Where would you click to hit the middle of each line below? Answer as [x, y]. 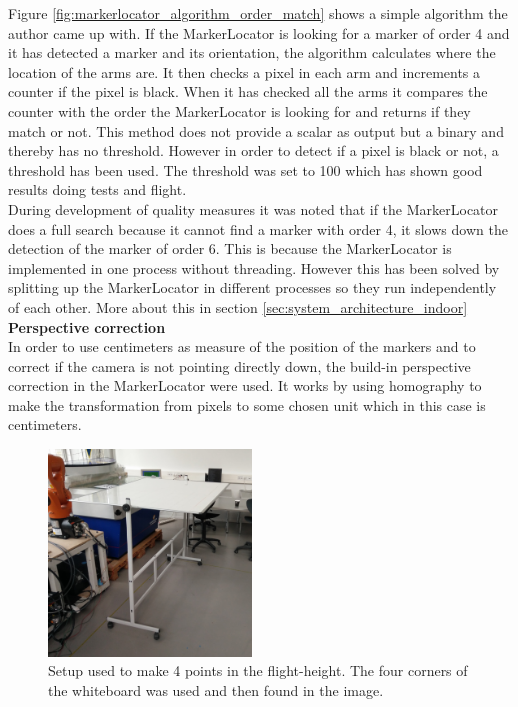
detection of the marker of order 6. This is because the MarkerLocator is [230, 248]
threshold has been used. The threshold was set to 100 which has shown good [245, 169]
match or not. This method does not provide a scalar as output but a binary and [256, 130]
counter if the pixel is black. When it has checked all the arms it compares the [248, 91]
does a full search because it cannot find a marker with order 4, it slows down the [258, 228]
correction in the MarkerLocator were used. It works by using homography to [245, 385]
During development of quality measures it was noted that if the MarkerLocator [253, 208]
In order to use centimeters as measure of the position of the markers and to [242, 346]
